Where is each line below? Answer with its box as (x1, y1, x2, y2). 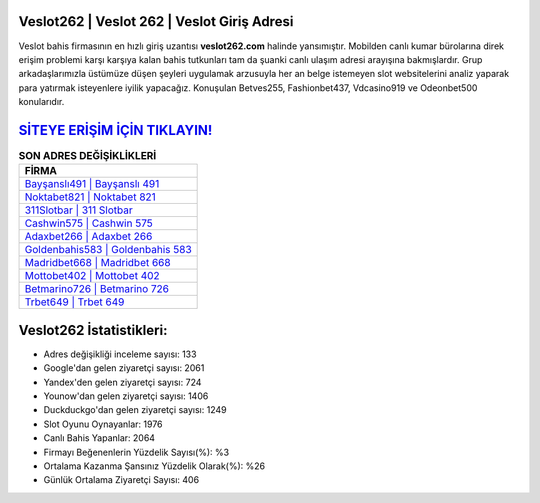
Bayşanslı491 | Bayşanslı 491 (24, 177, 160, 191)
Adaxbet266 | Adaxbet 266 (24, 230, 153, 244)
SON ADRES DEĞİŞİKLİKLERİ (18, 149, 157, 163)
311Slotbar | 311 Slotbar (24, 203, 134, 217)
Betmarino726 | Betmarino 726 (24, 282, 170, 296)
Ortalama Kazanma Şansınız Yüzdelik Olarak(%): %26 (43, 460, 265, 472)
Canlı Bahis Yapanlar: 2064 (43, 432, 155, 444)
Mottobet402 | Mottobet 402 (24, 269, 160, 283)
